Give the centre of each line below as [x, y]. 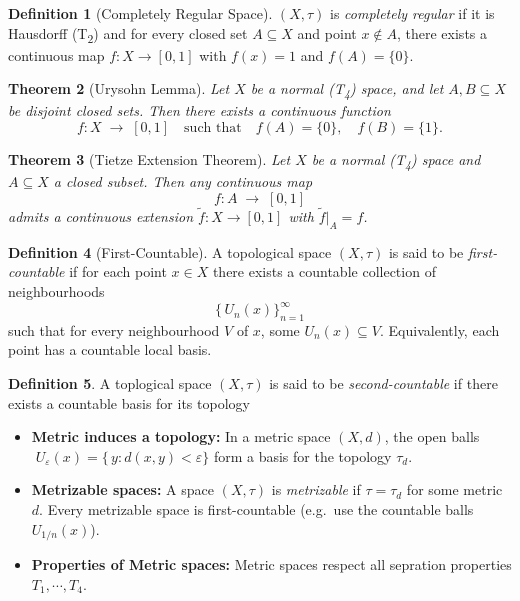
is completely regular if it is [412, 13]
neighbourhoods [56, 290]
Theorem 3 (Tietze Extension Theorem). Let [149, 159]
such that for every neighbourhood [114, 329]
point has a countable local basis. [110, 349]
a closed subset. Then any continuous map [183, 181]
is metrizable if [316, 489]
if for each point [118, 271]
